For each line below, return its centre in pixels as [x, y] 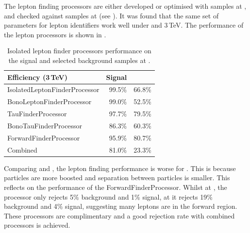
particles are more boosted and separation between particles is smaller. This [117, 178]
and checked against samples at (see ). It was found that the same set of [111, 15]
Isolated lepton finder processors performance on [79, 51]
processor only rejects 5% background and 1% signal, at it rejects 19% [108, 196]
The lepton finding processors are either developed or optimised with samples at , [125, 6]
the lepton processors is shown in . [55, 34]
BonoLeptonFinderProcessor [50, 101]
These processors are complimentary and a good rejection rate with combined [119, 215]
